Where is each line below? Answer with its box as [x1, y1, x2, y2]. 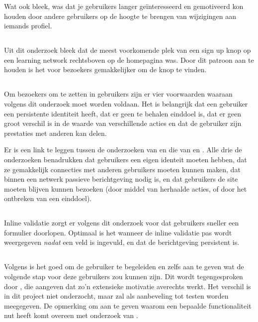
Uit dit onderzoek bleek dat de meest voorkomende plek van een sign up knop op [4, 45, 251, 55]
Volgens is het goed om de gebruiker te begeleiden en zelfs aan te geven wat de [4, 261, 244, 272]
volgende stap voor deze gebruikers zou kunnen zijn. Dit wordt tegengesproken [4, 271, 243, 282]
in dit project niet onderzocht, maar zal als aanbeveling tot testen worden [4, 291, 229, 301]
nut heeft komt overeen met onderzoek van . [4, 310, 138, 321]
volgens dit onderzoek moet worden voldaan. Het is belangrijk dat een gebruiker [4, 98, 248, 108]
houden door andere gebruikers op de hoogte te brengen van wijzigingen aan [4, 10, 236, 21]
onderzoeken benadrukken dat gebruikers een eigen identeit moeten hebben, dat [4, 154, 247, 164]
